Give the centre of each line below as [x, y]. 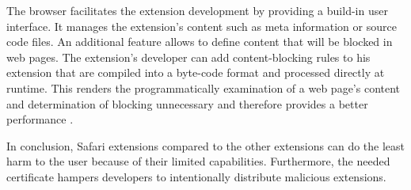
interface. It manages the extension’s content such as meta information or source [202, 26]
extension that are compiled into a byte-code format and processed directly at [196, 72]
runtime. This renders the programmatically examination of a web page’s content [204, 87]
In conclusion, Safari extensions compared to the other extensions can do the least [206, 145]
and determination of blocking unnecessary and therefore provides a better [187, 103]
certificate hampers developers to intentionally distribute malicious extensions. [196, 176]
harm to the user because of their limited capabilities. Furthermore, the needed [198, 161]
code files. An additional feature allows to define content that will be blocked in [200, 42]
